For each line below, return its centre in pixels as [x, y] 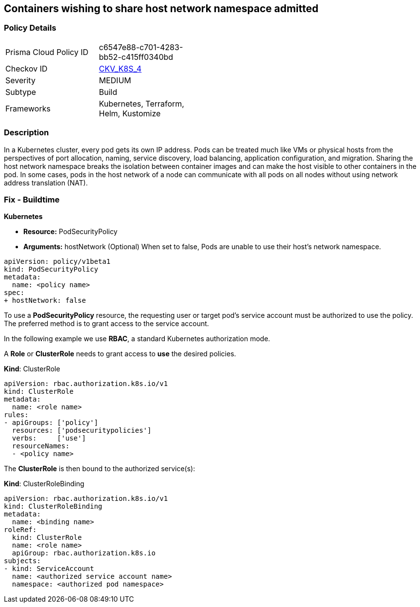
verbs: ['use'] [49, 438]
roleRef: [20, 530]
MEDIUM [115, 80]
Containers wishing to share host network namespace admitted [161, 9]
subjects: [22, 561]
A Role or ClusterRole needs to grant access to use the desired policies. [120, 354]
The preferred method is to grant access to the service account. [106, 324]
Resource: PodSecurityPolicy [70, 232]
